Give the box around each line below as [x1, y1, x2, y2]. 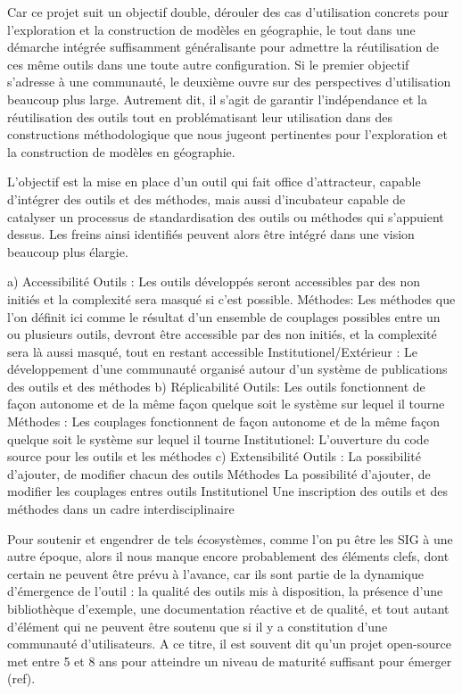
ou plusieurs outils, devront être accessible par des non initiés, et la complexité [7, 325, 437, 343]
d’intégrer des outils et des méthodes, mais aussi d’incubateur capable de [7, 189, 406, 208]
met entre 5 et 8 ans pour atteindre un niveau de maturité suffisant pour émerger [7, 651, 452, 670]
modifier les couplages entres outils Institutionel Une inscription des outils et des [7, 482, 448, 500]
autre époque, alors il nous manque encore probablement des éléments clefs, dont [7, 547, 450, 566]
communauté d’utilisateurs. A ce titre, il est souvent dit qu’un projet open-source [7, 634, 451, 653]
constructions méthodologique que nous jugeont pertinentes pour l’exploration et [7, 125, 449, 144]
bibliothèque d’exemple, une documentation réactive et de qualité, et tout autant [7, 599, 450, 617]
